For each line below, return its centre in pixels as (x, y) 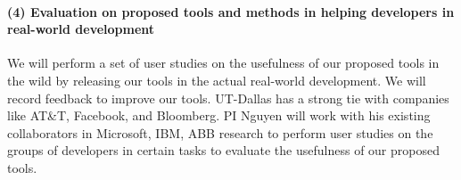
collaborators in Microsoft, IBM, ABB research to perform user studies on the (220, 132)
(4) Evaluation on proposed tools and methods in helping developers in (231, 11)
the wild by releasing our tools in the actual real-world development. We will (217, 80)
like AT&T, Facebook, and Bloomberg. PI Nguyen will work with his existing (219, 115)
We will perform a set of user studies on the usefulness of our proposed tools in (223, 63)
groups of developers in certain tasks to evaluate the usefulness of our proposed (223, 150)
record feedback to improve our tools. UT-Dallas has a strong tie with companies (228, 98)
